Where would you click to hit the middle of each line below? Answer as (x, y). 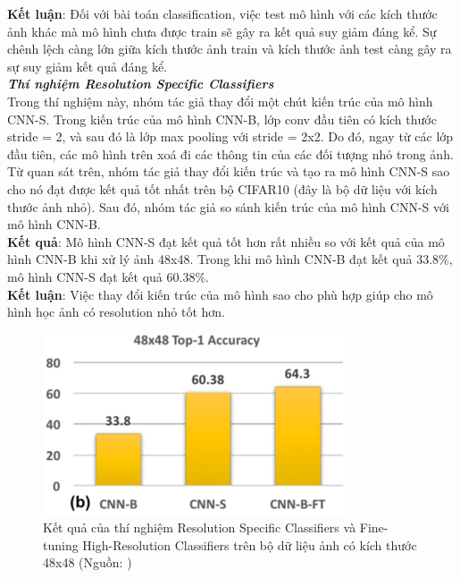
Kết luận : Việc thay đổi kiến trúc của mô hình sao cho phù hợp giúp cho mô (220, 294)
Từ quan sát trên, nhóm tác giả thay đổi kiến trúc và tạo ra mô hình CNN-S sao (229, 171)
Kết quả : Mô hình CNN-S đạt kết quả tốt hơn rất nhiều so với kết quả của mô (226, 241)
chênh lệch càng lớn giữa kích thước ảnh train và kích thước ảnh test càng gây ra (230, 49)
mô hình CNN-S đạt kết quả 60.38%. (108, 276)
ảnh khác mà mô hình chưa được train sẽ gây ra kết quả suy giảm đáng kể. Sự (222, 31)
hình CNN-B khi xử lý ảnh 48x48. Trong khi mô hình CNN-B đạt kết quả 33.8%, (230, 259)
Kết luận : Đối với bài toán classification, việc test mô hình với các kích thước (222, 13)
